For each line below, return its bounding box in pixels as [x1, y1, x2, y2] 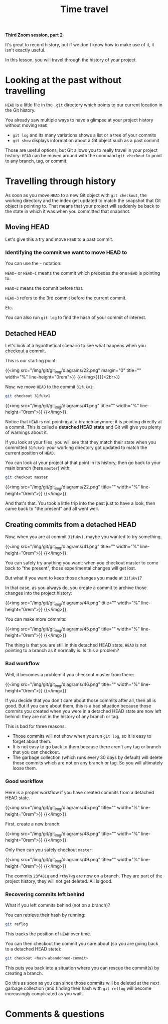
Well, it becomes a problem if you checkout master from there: [5, 671, 134, 677]
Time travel [60, 4, 109, 15]
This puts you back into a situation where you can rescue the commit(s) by [5, 965, 159, 971]
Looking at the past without [5, 75, 122, 86]
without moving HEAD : [5, 122, 49, 129]
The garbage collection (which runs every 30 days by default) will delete [12, 754, 163, 760]
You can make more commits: [5, 616, 67, 622]
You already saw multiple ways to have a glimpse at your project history [5, 117, 154, 123]
